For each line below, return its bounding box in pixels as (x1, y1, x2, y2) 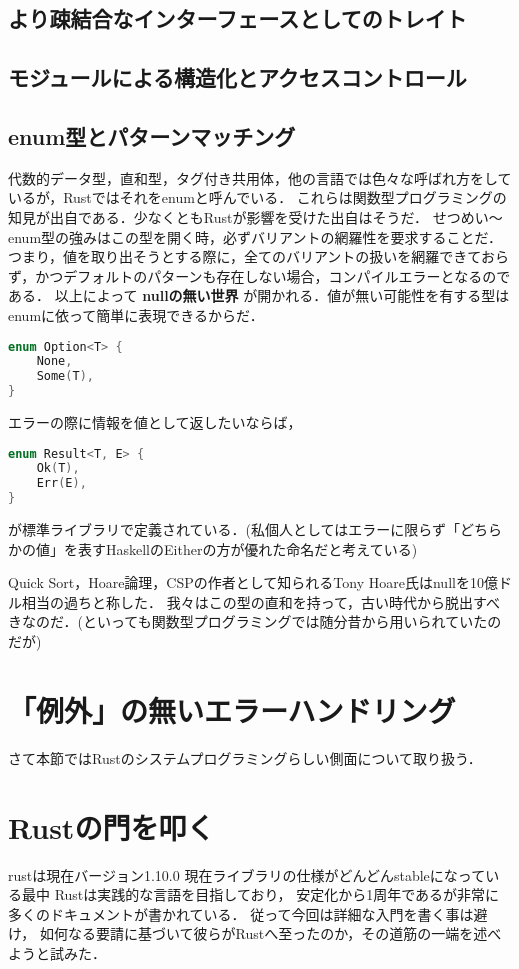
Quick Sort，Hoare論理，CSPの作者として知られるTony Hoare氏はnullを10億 (8, 572, 498, 593)
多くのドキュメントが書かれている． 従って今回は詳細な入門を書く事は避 (8, 903, 488, 924)
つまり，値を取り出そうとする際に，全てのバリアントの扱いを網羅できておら (8, 246, 509, 267)
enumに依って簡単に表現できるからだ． (8, 304, 264, 325)
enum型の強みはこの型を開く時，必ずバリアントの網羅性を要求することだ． (8, 226, 503, 247)
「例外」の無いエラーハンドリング (8, 689, 456, 730)
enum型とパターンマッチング (8, 120, 296, 151)
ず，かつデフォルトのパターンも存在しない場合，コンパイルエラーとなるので (8, 265, 511, 286)
